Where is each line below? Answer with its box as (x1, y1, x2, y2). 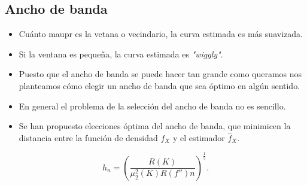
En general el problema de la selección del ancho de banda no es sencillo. (19, 99, 286, 112)
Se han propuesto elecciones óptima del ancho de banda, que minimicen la (19, 120, 291, 132)
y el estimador (172, 131, 225, 144)
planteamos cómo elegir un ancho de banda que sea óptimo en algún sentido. (19, 79, 300, 92)
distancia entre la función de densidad (19, 131, 158, 144)
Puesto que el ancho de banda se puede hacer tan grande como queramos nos (19, 68, 302, 80)
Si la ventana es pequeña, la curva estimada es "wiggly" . (19, 47, 223, 60)
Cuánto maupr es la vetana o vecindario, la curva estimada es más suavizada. (19, 28, 303, 40)
